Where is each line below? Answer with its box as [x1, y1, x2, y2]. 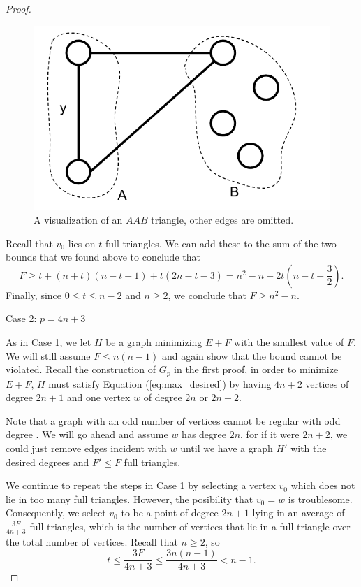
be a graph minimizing [105, 334, 202, 349]
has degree [182, 427, 226, 442]
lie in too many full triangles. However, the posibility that [6, 491, 253, 506]
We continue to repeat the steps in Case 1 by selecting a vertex [6, 478, 276, 493]
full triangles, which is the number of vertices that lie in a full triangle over [29, 519, 351, 533]
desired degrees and [6, 454, 89, 469]
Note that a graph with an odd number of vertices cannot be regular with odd [6, 413, 341, 428]
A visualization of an [34, 212, 123, 226]
